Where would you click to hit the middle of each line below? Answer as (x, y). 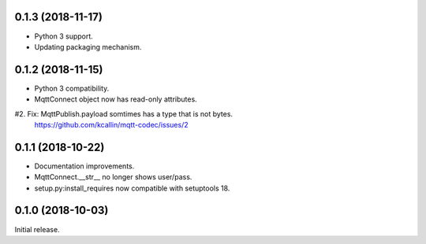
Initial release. (37, 229)
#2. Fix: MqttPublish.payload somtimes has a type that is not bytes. (123, 113)
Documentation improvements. (84, 166)
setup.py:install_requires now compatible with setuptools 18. (132, 188)
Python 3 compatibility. (72, 88)
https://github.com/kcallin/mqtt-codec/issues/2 (111, 124)
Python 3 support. (64, 36)
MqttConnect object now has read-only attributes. (116, 99)
